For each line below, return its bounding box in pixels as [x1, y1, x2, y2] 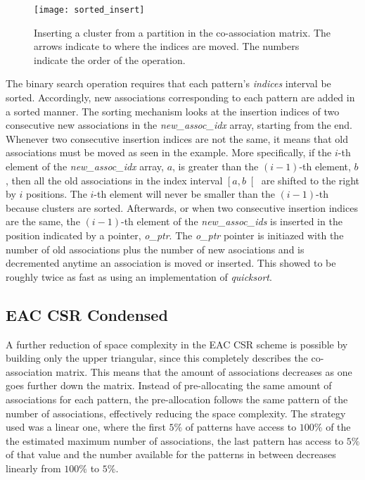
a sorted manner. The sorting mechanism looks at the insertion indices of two [6, 103, 340, 118]
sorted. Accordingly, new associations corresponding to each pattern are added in [6, 90, 355, 105]
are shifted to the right [261, 172, 360, 187]
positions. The [25, 187, 87, 201]
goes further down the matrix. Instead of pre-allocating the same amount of [6, 378, 332, 393]
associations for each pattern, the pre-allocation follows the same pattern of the [6, 391, 348, 406]
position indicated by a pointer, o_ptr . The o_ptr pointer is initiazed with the [6, 227, 344, 242]
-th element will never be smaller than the [94, 187, 275, 201]
